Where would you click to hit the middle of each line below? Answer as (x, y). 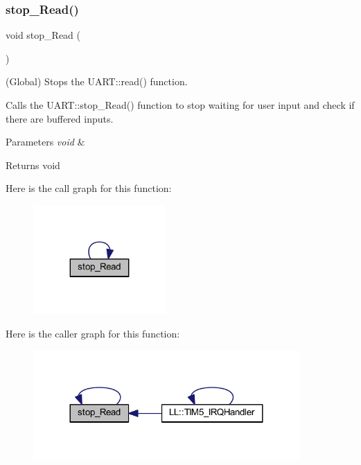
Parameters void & (45, 142)
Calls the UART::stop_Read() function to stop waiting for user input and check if (180, 105)
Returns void (33, 165)
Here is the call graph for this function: (89, 188)
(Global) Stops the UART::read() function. (97, 81)
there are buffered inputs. (60, 118)
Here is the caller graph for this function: (93, 333)
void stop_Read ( (43, 35)
